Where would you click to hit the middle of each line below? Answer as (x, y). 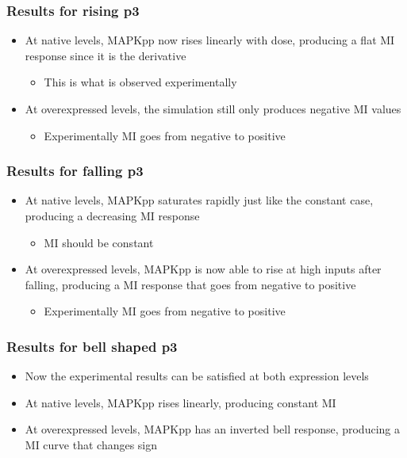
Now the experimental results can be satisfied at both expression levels (197, 376)
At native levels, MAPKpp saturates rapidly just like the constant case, (199, 200)
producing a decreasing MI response (112, 216)
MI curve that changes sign (91, 444)
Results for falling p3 (75, 171)
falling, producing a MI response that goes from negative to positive (190, 284)
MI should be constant (99, 242)
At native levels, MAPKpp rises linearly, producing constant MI (180, 402)
